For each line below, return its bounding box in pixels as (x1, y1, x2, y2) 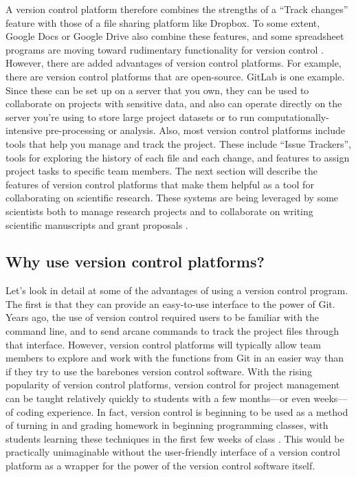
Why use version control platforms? (5, 251, 265, 272)
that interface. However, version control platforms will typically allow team (5, 337, 321, 351)
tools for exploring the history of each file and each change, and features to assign (5, 150, 350, 164)
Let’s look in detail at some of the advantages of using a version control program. (5, 283, 348, 298)
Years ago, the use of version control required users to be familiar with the (5, 310, 320, 324)
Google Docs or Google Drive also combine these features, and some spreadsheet (5, 29, 344, 43)
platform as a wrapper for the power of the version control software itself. (5, 458, 315, 473)
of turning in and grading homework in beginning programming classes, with (5, 418, 329, 432)
